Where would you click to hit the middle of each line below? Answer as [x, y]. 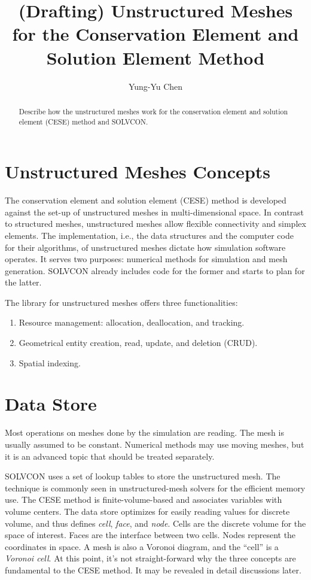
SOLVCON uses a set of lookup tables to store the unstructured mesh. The [143, 476]
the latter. [23, 282]
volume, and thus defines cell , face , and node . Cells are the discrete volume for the [155, 523]
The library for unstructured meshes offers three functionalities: [121, 302]
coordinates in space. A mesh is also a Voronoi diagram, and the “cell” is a [142, 546]
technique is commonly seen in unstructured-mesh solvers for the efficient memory [155, 488]
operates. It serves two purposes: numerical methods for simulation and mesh [146, 259]
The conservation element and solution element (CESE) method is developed [146, 200]
